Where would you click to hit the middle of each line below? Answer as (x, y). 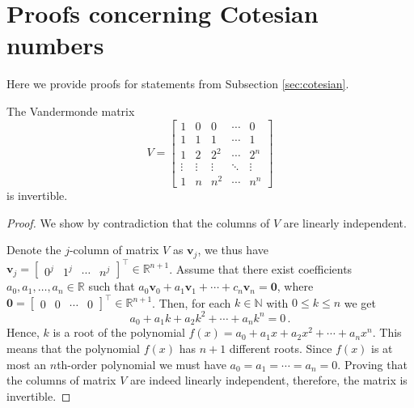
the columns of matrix (61, 380)
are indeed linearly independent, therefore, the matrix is (268, 380)
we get (360, 302)
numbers (55, 45)
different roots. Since (281, 348)
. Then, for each (192, 302)
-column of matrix (114, 250)
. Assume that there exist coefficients (261, 268)
